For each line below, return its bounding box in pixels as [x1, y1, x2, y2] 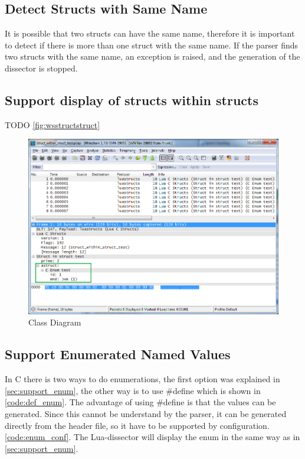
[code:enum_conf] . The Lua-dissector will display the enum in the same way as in [5, 431, 300, 443]
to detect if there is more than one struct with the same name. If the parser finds [5, 38, 299, 51]
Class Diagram [28, 316, 81, 328]
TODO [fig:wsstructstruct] [5, 118, 100, 131]
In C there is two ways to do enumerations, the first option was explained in [5, 373, 280, 385]
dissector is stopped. [5, 61, 78, 74]
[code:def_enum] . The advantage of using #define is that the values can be [5, 396, 276, 408]
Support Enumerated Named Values [5, 345, 231, 363]
